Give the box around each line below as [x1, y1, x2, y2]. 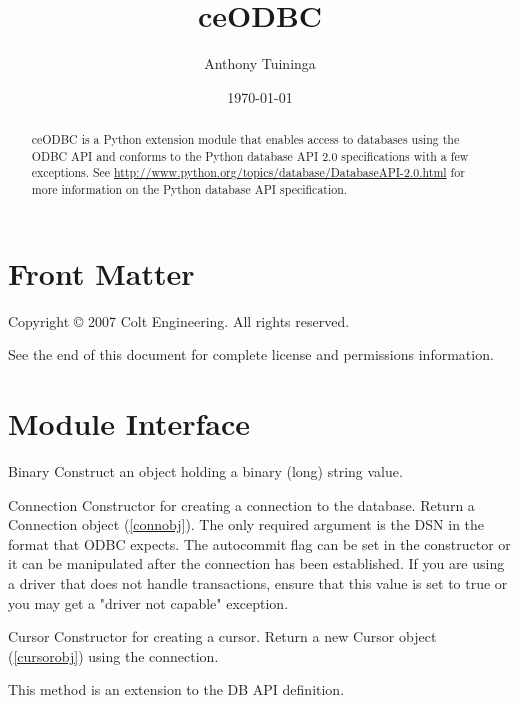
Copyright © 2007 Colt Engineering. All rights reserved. [8, 310, 350, 331]
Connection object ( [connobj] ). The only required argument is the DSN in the [8, 514, 485, 535]
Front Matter [8, 252, 195, 293]
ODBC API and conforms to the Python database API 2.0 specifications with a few [31, 147, 469, 164]
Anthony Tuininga [204, 53, 316, 74]
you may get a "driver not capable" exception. [8, 592, 289, 613]
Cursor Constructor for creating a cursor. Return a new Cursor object [8, 626, 437, 647]
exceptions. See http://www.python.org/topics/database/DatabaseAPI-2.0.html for [31, 164, 465, 181]
